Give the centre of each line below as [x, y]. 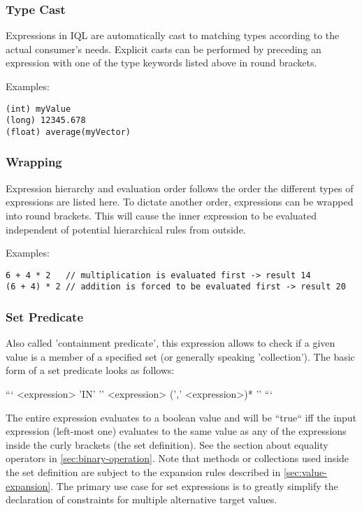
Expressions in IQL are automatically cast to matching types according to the [173, 35]
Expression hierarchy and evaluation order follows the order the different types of [180, 188]
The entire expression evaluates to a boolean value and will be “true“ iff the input [181, 417]
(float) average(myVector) [68, 132]
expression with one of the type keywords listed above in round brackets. [161, 63]
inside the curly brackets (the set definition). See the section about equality [167, 444]
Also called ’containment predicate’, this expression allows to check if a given [171, 343]
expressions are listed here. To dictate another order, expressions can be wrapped [180, 202]
